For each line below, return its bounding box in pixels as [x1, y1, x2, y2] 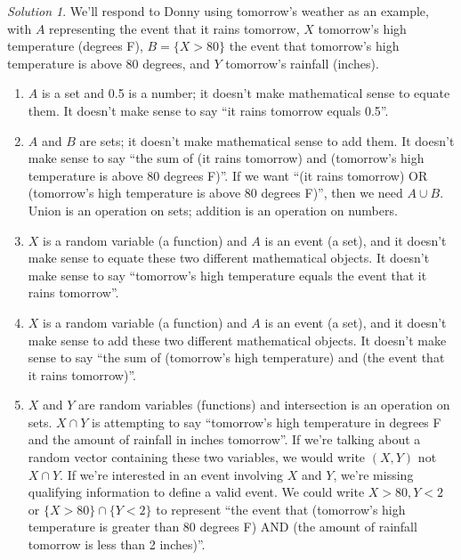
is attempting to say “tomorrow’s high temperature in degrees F [92, 412, 441, 431]
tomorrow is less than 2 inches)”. [28, 535, 206, 554]
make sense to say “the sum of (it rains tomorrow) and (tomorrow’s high [28, 149, 425, 167]
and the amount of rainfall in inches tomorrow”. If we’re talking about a [28, 430, 421, 449]
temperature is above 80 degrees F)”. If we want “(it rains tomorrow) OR [28, 166, 428, 184]
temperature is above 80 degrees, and [7, 53, 210, 72]
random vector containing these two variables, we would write [28, 448, 366, 467]
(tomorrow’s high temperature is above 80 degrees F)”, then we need [28, 183, 403, 202]
